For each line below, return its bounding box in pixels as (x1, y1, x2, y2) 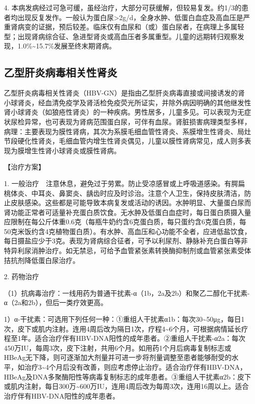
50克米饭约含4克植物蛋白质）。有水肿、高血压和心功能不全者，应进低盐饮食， (4, 226, 251, 236)
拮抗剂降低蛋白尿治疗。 (4, 255, 79, 265)
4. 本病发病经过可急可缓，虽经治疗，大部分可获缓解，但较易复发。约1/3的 (4, 2, 242, 12)
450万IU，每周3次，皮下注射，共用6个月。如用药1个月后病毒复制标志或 (4, 342, 231, 353)
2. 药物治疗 (4, 271, 39, 282)
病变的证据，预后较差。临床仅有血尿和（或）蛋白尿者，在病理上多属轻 (17, 22, 244, 32)
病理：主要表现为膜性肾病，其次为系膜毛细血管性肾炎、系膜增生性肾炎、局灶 (4, 126, 251, 136)
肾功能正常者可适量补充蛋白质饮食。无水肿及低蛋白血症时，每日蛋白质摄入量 (4, 207, 251, 217)
